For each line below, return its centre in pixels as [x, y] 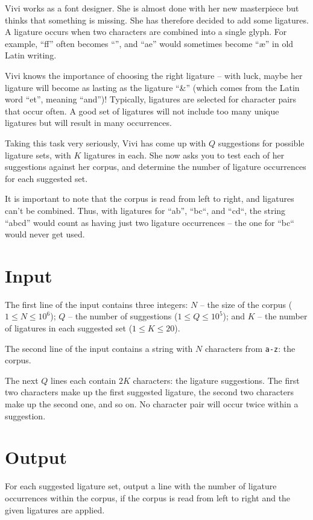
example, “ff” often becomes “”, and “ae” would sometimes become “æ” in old [149, 43]
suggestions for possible [261, 143]
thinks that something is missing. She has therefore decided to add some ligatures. [157, 20]
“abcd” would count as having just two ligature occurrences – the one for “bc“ [150, 222]
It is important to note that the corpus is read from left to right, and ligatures [150, 199]
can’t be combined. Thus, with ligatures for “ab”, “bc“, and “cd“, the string [145, 210]
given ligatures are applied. [55, 509]
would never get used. [45, 234]
